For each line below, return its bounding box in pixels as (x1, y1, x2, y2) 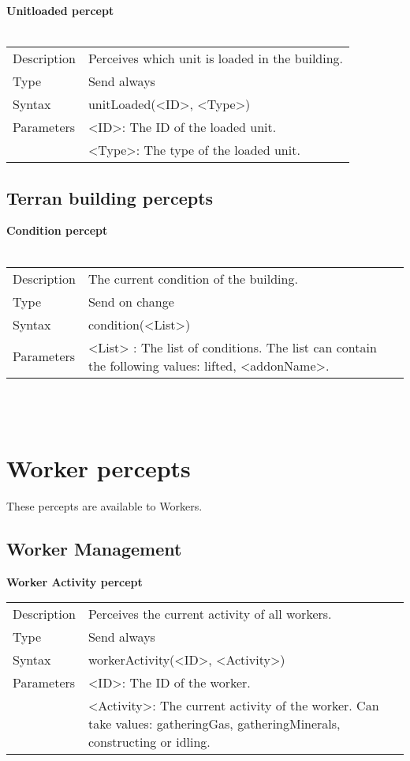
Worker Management (6, 536, 182, 560)
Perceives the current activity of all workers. (88, 605, 332, 623)
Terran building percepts (6, 185, 214, 209)
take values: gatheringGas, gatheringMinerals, (88, 714, 341, 733)
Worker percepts (6, 451, 191, 484)
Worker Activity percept (6, 573, 143, 590)
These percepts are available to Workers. (6, 497, 203, 514)
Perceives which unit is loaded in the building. (88, 49, 344, 68)
